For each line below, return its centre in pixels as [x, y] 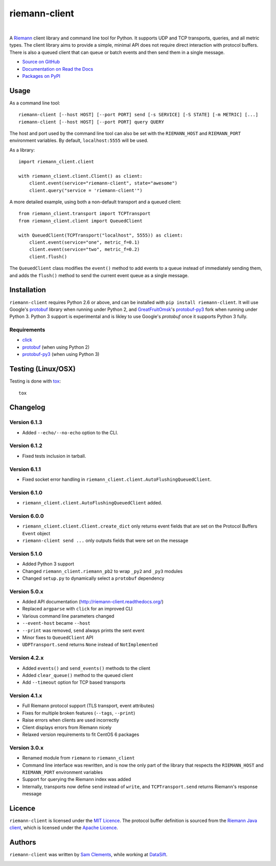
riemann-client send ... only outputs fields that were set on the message [105, 541]
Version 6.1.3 [26, 423]
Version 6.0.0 [27, 516]
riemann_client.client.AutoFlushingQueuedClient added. [92, 503]
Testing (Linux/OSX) [43, 369]
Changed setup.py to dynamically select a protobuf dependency [93, 578]
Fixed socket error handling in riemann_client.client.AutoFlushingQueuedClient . [117, 479]
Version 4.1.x [26, 695]
